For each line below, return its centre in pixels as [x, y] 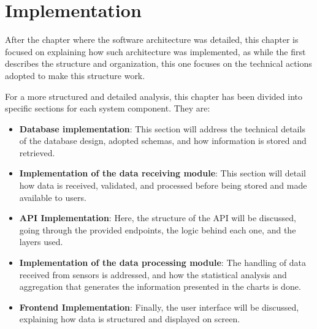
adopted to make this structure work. [75, 75]
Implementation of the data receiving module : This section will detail [162, 173]
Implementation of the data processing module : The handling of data [162, 263]
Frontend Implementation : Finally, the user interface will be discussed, [159, 307]
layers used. [41, 242]
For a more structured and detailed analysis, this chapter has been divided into [154, 96]
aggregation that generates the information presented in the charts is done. [160, 286]
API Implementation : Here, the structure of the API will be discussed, [158, 218]
